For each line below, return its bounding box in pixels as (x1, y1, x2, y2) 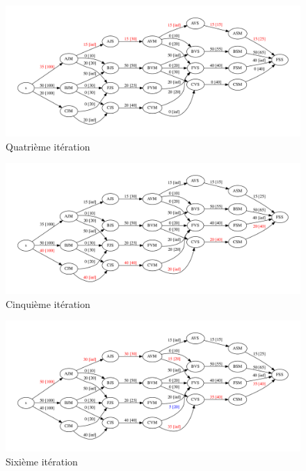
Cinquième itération (6, 296, 90, 311)
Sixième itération (6, 454, 78, 468)
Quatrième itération (6, 139, 90, 153)
